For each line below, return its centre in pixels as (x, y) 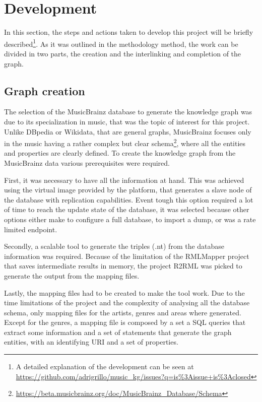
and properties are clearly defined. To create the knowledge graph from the (120, 153)
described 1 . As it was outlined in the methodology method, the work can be (121, 43)
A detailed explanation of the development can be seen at (105, 366)
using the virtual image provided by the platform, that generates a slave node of (128, 190)
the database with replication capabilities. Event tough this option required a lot (129, 199)
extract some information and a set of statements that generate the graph (118, 332)
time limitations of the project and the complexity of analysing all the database (127, 303)
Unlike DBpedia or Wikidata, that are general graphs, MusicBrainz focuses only (128, 131)
